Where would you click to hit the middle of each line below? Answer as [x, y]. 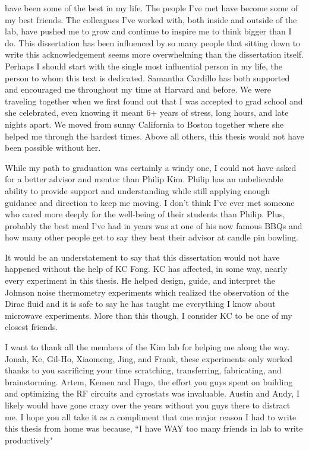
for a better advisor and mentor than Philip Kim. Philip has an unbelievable [144, 179]
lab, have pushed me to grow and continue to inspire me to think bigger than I [148, 31]
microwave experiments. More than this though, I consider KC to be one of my [149, 315]
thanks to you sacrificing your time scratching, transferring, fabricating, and [143, 370]
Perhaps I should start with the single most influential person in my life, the [144, 66]
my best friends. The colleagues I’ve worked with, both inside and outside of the [151, 19]
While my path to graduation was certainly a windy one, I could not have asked [151, 167]
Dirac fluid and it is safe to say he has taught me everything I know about [140, 304]
